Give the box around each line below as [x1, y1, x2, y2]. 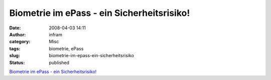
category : [9, 39, 31, 45]
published [49, 60, 70, 66]
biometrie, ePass [49, 45, 84, 52]
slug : [9, 53, 20, 59]
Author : [9, 31, 26, 37]
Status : [9, 60, 25, 66]
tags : [9, 45, 21, 52]
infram [49, 31, 63, 37]
